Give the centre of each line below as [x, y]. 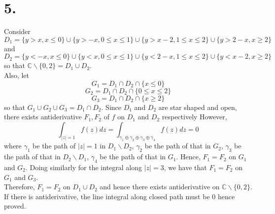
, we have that [185, 167]
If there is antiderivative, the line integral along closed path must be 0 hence [120, 196]
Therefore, [19, 187]
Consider [17, 31]
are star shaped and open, [198, 107]
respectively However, [194, 117]
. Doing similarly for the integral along [84, 167]
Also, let [17, 75]
